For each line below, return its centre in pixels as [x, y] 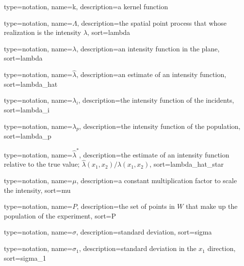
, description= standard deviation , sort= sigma [144, 232]
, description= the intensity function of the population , [160, 126]
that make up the [211, 206]
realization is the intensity [43, 32]
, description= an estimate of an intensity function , [151, 74]
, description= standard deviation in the [138, 248]
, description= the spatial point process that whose [152, 23]
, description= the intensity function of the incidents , [156, 100]
